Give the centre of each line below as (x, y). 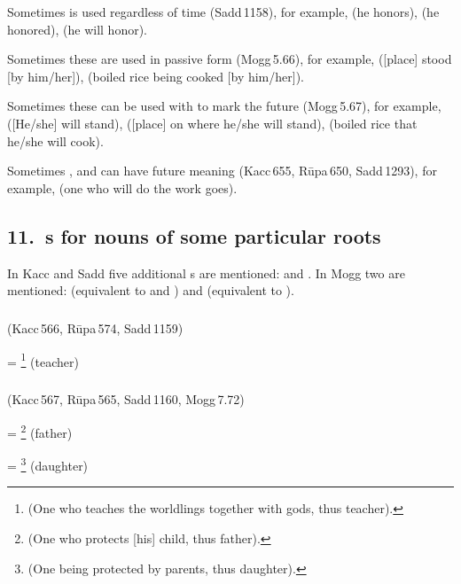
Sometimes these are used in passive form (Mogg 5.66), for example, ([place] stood (230, 59)
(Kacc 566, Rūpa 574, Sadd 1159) (95, 328)
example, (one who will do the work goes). (122, 187)
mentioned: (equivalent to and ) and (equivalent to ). (151, 290)
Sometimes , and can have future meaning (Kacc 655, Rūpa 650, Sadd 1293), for (222, 171)
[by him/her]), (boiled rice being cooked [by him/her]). (156, 76)
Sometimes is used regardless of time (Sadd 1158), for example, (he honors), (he (223, 12)
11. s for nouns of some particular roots (194, 235)
